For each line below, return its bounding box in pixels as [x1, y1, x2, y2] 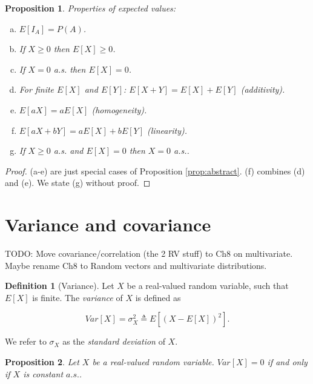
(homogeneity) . [91, 103, 147, 116]
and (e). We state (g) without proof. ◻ [5, 176, 151, 189]
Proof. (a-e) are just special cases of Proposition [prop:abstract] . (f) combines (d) [5, 164, 305, 177]
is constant [23, 367, 64, 380]
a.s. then [53, 62, 86, 75]
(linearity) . [147, 124, 188, 136]
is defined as [135, 291, 181, 303]
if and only [267, 356, 308, 368]
